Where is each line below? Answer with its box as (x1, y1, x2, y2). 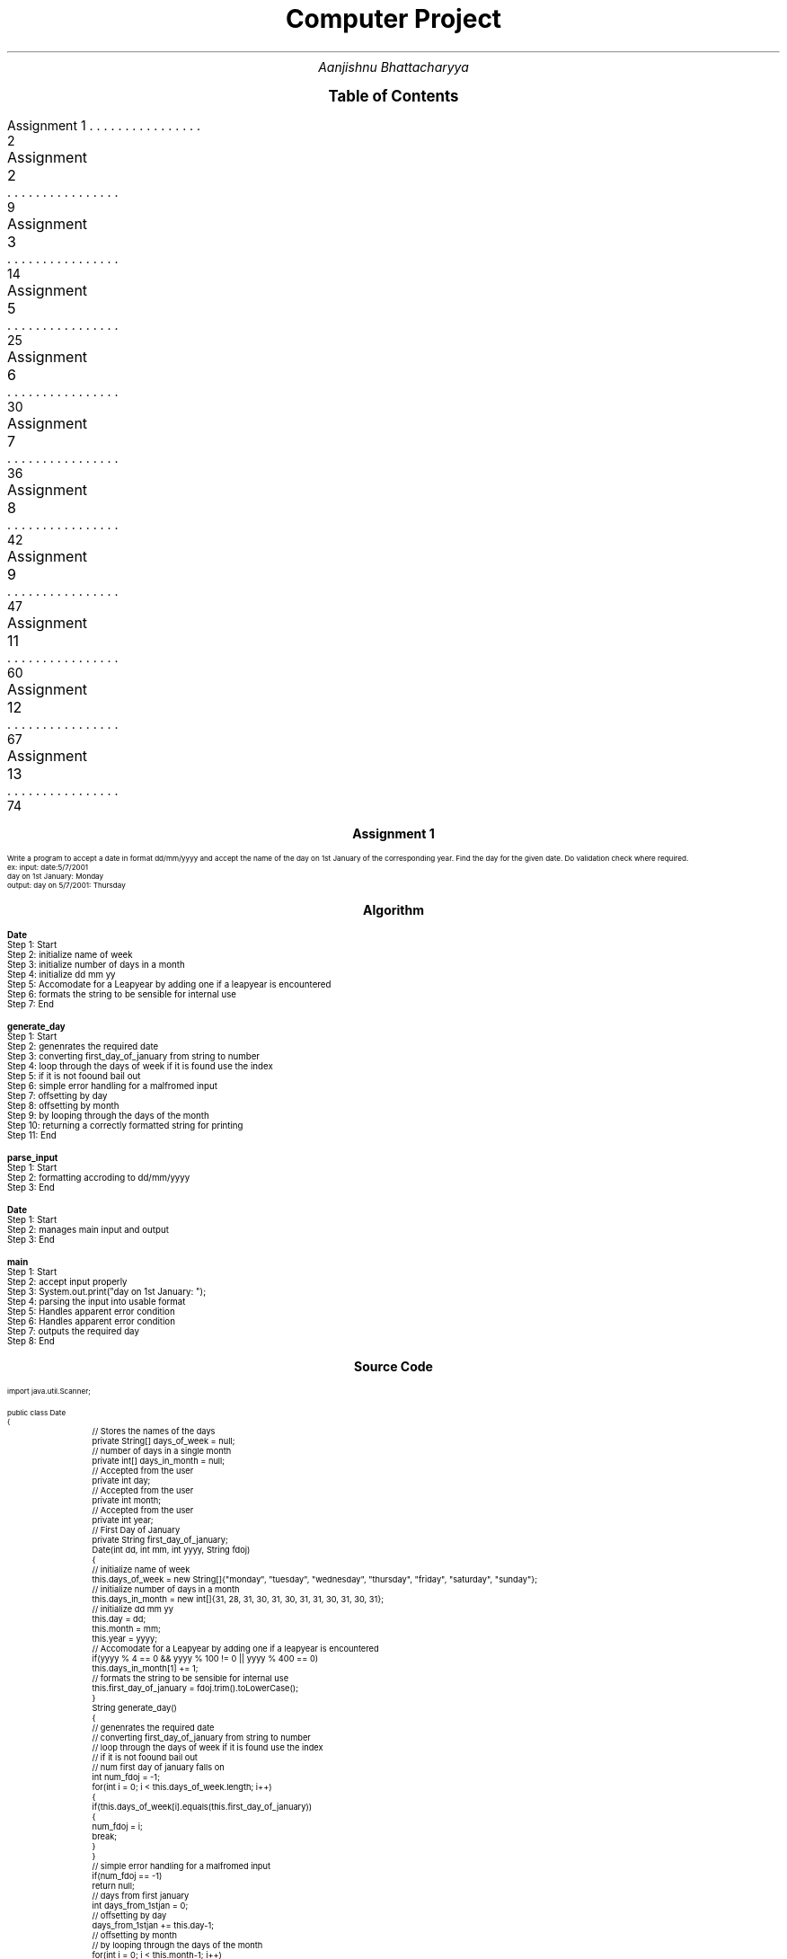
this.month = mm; (92, 1623, 161, 1634)
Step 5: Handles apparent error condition (7, 1306, 175, 1316)
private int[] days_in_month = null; (92, 1455, 225, 1466)
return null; (92, 1880, 135, 1891)
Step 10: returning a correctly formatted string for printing (7, 1120, 243, 1130)
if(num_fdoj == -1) (92, 1870, 163, 1881)
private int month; (92, 1494, 162, 1505)
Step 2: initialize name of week (7, 949, 133, 960)
